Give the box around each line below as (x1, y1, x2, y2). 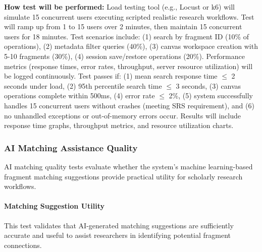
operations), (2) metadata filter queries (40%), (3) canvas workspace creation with (4, 41, 258, 51)
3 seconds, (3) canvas (176, 80, 241, 91)
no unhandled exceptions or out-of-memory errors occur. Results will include (4, 110, 241, 120)
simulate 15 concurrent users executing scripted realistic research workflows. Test (4, 11, 254, 22)
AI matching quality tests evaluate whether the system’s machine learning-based (4, 161, 253, 171)
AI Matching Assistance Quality (4, 141, 138, 154)
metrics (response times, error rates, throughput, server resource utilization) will (4, 60, 253, 71)
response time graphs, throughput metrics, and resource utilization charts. (4, 120, 234, 131)
